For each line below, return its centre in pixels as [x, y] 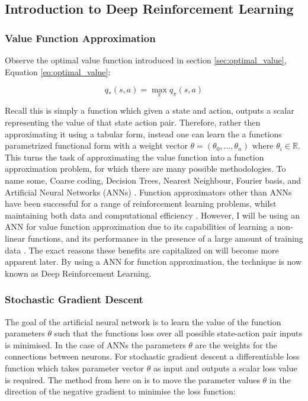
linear [15, 238]
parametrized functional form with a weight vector [96, 145]
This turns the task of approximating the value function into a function [134, 157]
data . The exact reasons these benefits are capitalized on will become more [142, 250]
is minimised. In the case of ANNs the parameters [95, 344]
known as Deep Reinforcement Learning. [78, 273]
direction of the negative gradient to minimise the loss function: [120, 391]
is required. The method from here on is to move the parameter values [132, 379]
